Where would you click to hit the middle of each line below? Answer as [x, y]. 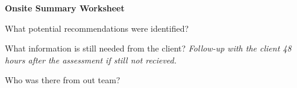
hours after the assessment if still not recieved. [91, 60]
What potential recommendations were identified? [97, 28]
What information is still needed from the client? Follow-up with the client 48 [148, 48]
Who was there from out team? [63, 80]
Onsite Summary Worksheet [65, 8]
